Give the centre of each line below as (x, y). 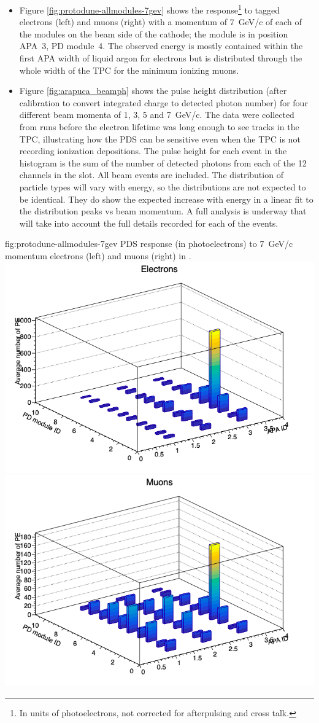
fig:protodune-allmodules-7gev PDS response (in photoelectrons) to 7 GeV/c (149, 244)
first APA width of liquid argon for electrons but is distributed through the (161, 58)
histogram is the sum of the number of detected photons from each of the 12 (163, 162)
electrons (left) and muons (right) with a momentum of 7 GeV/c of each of (160, 22)
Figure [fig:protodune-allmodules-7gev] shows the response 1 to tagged (150, 9)
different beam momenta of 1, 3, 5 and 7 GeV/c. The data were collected (157, 115)
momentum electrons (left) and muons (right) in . (98, 255)
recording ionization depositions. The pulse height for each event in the (153, 151)
